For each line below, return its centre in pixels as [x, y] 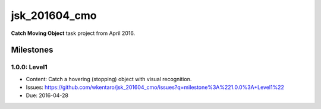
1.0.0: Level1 [29, 67]
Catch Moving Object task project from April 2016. [73, 33]
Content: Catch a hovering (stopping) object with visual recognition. [109, 79]
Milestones [32, 50]
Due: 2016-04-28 [47, 95]
